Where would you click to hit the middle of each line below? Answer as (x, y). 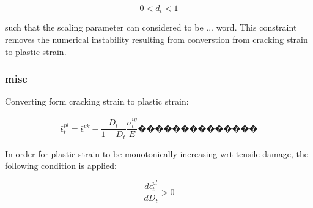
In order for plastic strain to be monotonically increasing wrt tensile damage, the (156, 153)
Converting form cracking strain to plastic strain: (97, 101)
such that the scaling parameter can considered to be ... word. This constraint (151, 27)
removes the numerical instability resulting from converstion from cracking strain (156, 39)
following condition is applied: (61, 165)
